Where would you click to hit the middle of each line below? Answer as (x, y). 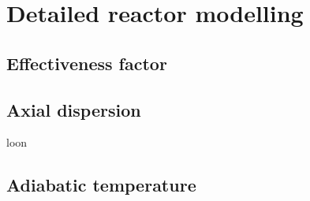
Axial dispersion (74, 109)
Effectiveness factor (87, 63)
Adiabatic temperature (101, 185)
